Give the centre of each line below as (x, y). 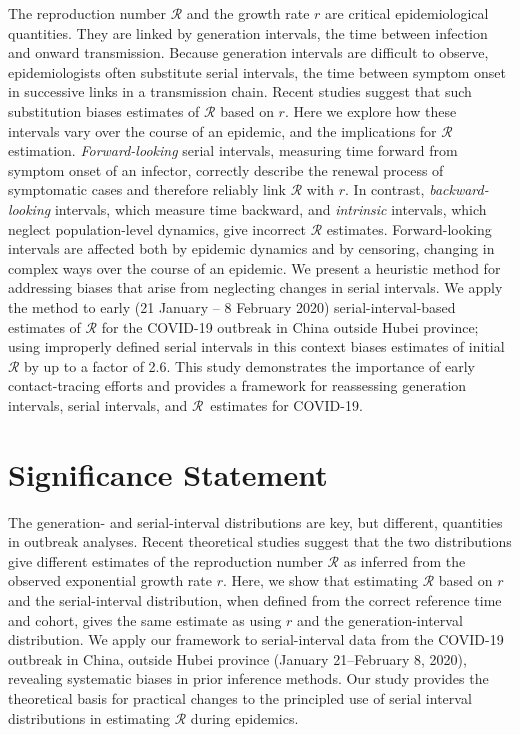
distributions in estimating (89, 717)
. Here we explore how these (370, 110)
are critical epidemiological (407, 13)
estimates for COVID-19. (286, 404)
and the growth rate (248, 13)
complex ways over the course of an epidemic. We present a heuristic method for (254, 267)
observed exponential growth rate (110, 580)
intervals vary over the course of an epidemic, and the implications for (222, 130)
